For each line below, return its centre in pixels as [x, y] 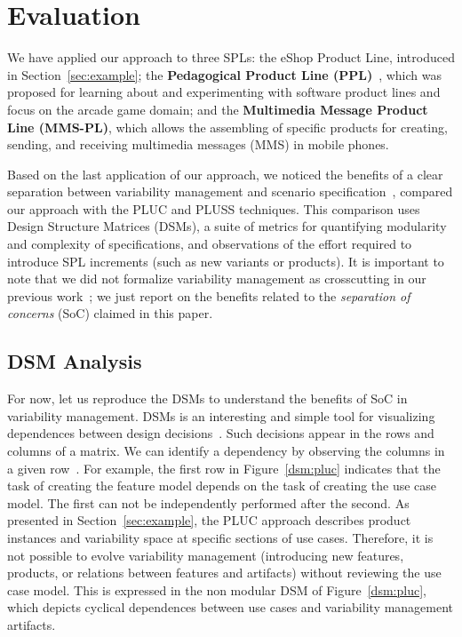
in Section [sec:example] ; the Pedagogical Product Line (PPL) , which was [224, 74]
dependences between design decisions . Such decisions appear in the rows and [221, 433]
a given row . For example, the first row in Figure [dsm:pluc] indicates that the [224, 468]
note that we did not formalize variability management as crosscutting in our [217, 279]
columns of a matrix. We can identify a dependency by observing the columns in [226, 451]
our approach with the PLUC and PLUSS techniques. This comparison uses [214, 208]
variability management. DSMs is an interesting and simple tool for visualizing [221, 415]
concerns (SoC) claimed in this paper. [110, 313]
